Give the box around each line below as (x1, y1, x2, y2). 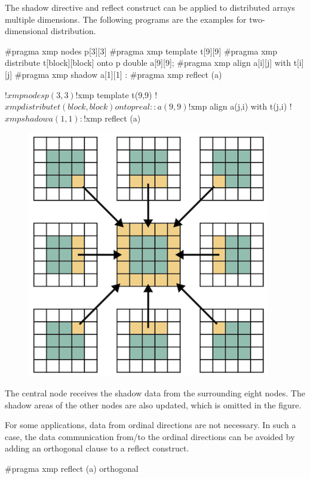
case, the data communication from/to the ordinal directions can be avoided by (5, 430, 295, 442)
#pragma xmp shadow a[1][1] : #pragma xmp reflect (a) (14, 68, 222, 80)
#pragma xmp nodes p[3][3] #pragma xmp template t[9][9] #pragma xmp (5, 44, 277, 57)
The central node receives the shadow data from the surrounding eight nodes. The (5, 386, 305, 399)
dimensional (5, 25, 48, 37)
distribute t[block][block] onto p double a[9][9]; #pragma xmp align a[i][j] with (5, 56, 291, 69)
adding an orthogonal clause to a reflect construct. (5, 442, 189, 454)
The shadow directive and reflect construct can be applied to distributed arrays (5, 1, 295, 13)
